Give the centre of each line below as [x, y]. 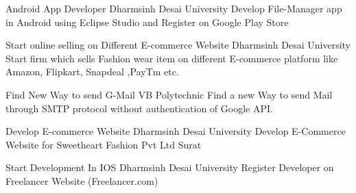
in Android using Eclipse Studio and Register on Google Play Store [147, 22]
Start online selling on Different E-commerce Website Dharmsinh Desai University [178, 45]
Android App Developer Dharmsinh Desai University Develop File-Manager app [174, 8]
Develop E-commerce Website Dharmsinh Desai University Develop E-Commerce [176, 131]
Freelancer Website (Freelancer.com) [82, 180]
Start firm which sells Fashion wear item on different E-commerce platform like [172, 58]
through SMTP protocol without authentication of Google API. [139, 108]
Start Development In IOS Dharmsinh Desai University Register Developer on [170, 167]
